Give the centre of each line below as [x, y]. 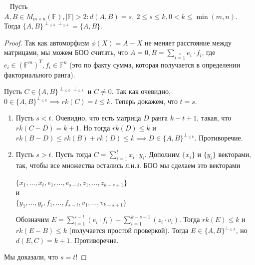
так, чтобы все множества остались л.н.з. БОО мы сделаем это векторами [128, 165]
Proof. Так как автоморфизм [47, 42]
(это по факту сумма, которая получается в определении [155, 64]
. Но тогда [95, 127]
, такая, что [214, 118]
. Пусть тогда [71, 154]
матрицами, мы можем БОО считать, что [66, 52]
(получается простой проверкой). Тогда [129, 230]
